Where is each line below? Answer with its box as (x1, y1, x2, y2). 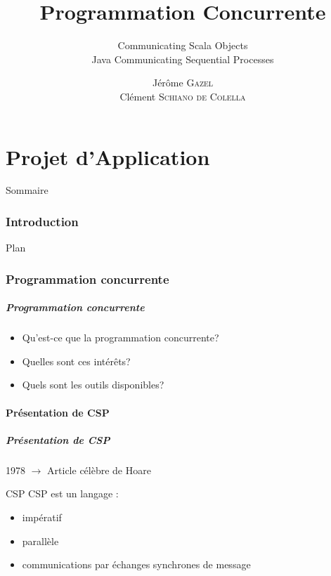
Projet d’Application (6, 142, 210, 171)
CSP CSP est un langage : (6, 486, 119, 501)
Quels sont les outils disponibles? (22, 377, 164, 392)
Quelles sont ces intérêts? (22, 353, 131, 368)
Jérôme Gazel (152, 75, 214, 90)
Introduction (6, 212, 79, 230)
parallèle (22, 533, 59, 548)
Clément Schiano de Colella (119, 89, 246, 103)
